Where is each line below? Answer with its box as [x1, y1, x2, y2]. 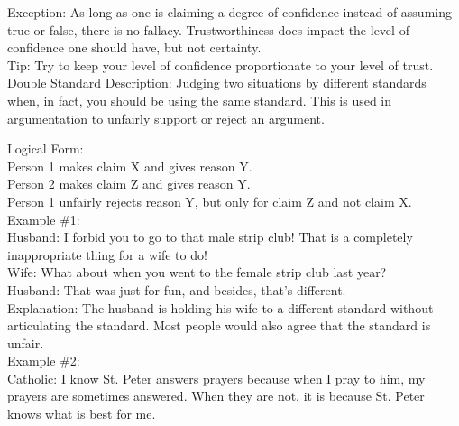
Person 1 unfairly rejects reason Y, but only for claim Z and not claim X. [7, 191, 412, 210]
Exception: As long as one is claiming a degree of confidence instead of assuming [7, 3, 452, 21]
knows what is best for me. [7, 404, 156, 423]
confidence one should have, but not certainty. [7, 38, 262, 57]
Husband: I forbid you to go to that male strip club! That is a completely [7, 227, 413, 246]
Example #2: [7, 351, 80, 370]
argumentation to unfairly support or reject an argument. [7, 108, 325, 127]
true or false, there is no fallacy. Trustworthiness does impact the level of [7, 20, 409, 39]
